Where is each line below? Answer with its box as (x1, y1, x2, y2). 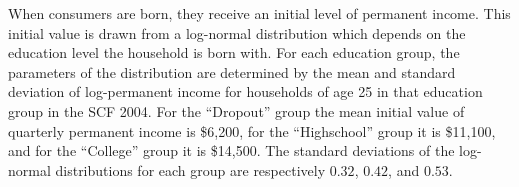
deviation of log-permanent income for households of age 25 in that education (8, 81, 483, 102)
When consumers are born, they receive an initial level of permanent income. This (8, 3, 511, 23)
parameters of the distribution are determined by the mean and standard (8, 61, 456, 82)
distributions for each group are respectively (55, 159, 326, 180)
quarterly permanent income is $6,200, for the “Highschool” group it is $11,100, (8, 120, 496, 141)
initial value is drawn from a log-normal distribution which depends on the (8, 22, 466, 43)
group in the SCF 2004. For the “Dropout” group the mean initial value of (8, 100, 465, 121)
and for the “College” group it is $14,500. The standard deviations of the (8, 140, 455, 161)
